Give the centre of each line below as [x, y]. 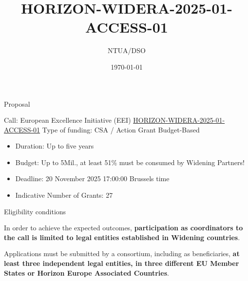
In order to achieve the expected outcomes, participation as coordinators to [124, 228]
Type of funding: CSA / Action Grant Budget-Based [121, 129]
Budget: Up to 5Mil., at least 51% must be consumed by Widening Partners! [130, 162]
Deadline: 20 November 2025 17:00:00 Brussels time [92, 178]
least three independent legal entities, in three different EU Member [122, 263]
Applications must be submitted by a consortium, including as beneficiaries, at [122, 253]
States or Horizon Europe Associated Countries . [86, 272]
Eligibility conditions [35, 211]
